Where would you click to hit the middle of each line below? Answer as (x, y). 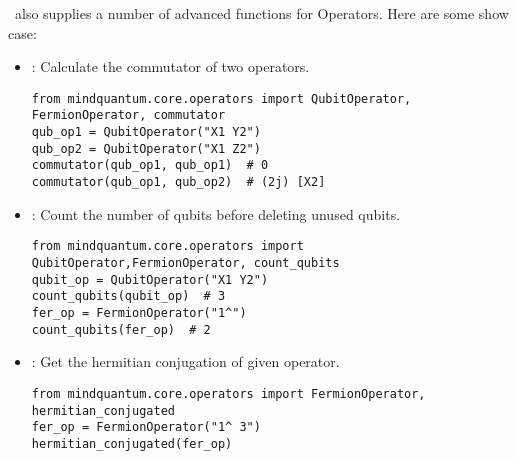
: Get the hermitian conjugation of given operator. (185, 361)
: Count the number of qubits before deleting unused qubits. (216, 213)
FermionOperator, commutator (128, 115)
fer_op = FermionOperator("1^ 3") (146, 427)
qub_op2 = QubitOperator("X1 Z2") (146, 148)
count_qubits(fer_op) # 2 (121, 329)
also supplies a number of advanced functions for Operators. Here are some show (261, 13)
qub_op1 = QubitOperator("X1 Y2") (146, 132)
